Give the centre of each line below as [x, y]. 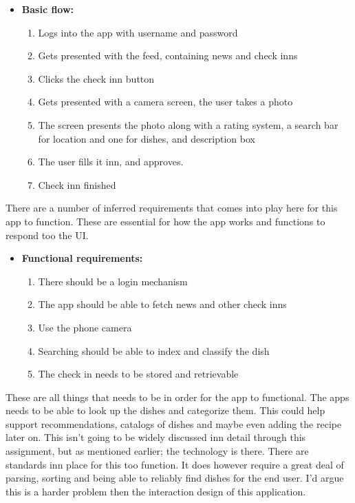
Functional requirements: [82, 258]
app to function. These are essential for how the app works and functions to [165, 221]
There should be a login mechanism [113, 281]
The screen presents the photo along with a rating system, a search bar [188, 124]
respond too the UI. [47, 235]
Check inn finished [77, 184]
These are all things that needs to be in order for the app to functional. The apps [177, 397]
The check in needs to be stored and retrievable [138, 374]
